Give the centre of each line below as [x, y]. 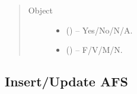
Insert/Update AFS [66, 81]
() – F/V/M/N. [94, 50]
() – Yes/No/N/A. [99, 30]
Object [41, 10]
